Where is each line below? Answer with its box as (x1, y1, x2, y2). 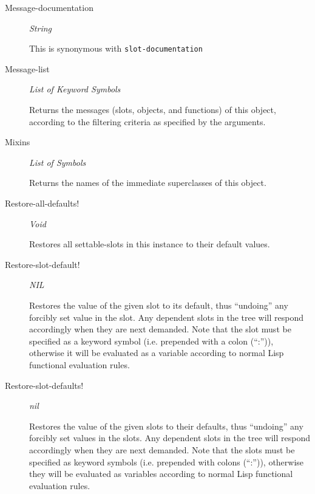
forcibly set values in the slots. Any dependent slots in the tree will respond (29, 431, 311, 444)
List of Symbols (29, 156, 86, 168)
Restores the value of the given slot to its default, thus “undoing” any (29, 298, 288, 311)
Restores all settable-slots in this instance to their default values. (29, 238, 270, 250)
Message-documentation (5, 1, 93, 13)
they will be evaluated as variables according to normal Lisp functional (29, 467, 293, 480)
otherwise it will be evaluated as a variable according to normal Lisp (29, 346, 284, 359)
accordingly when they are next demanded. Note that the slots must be (29, 443, 295, 456)
